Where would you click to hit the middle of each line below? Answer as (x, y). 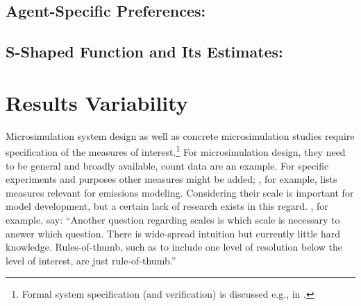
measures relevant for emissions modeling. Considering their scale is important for (180, 192)
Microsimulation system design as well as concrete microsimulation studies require (180, 135)
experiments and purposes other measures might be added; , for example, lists (171, 179)
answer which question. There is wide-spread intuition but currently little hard (173, 233)
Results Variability (97, 102)
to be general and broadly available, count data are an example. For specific (167, 165)
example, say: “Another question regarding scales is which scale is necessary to (173, 219)
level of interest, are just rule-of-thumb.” (91, 260)
